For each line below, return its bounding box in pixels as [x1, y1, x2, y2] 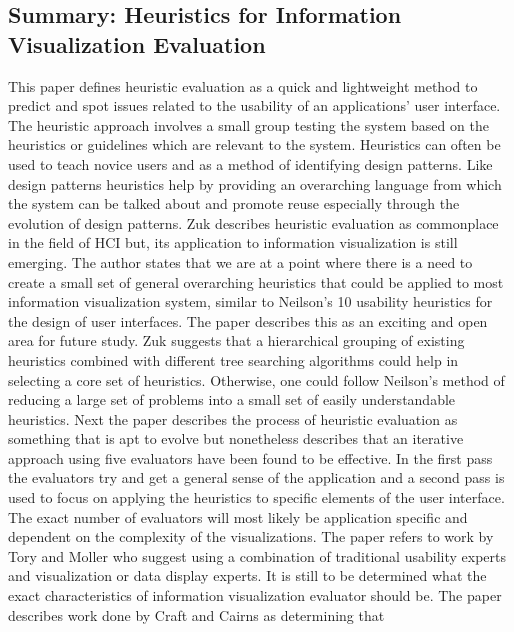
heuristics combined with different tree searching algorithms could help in [8, 349, 459, 370]
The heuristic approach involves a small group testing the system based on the [8, 114, 489, 135]
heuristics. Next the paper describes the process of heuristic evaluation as [8, 408, 458, 429]
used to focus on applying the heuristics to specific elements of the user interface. [8, 487, 505, 508]
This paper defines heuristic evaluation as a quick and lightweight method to [8, 75, 478, 96]
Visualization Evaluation [8, 28, 266, 59]
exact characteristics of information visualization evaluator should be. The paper [8, 585, 502, 606]
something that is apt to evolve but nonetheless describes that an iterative [8, 428, 464, 449]
